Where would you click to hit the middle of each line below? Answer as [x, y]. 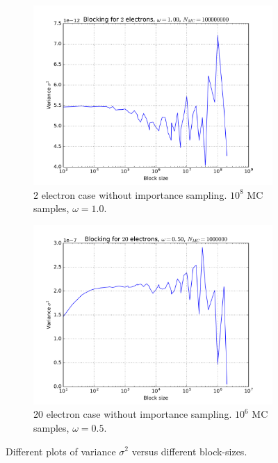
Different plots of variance [61, 451]
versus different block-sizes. [189, 451]
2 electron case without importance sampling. [130, 194]
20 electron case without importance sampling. [133, 414]
